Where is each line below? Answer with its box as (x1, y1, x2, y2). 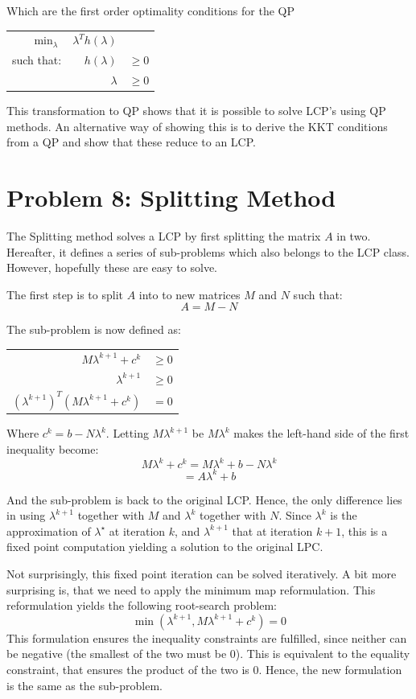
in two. (336, 228, 371, 245)
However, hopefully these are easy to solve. (6, 259, 217, 276)
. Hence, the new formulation (258, 660, 402, 677)
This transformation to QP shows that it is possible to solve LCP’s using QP (6, 102, 386, 119)
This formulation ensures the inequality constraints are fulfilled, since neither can (6, 629, 407, 646)
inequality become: (6, 441, 99, 458)
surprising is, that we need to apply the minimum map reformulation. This (6, 581, 376, 598)
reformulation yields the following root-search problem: (6, 597, 277, 614)
